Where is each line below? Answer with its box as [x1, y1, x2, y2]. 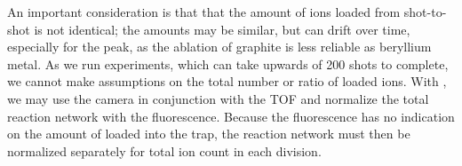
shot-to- [403, 3, 447, 20]
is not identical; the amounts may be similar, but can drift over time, [34, 20, 410, 38]
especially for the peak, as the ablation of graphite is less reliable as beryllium [7, 37, 432, 56]
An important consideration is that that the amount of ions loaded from [7, 3, 401, 20]
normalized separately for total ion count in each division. [7, 141, 322, 160]
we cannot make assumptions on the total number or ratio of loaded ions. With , [7, 72, 447, 91]
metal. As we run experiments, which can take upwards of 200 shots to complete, [7, 54, 449, 73]
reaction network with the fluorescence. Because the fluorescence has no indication [7, 107, 455, 125]
